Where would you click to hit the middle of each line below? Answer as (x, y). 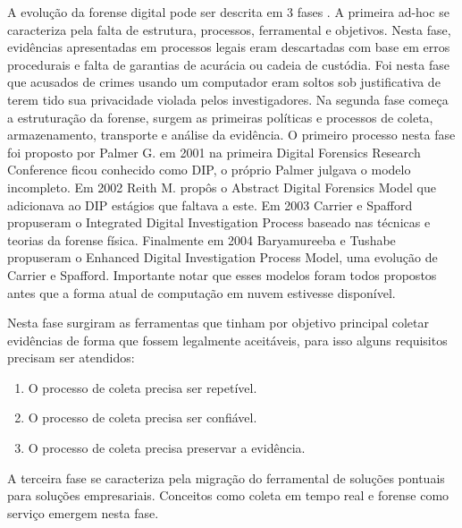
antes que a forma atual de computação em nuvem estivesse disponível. (202, 292)
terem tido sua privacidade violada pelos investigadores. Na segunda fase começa (228, 99)
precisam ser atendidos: (71, 358)
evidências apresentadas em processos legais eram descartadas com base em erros (229, 47)
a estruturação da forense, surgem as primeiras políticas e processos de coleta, (220, 117)
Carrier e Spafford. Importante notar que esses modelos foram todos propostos (222, 274)
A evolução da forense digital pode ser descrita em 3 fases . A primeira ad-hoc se (228, 12)
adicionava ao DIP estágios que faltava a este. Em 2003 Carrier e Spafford (210, 204)
